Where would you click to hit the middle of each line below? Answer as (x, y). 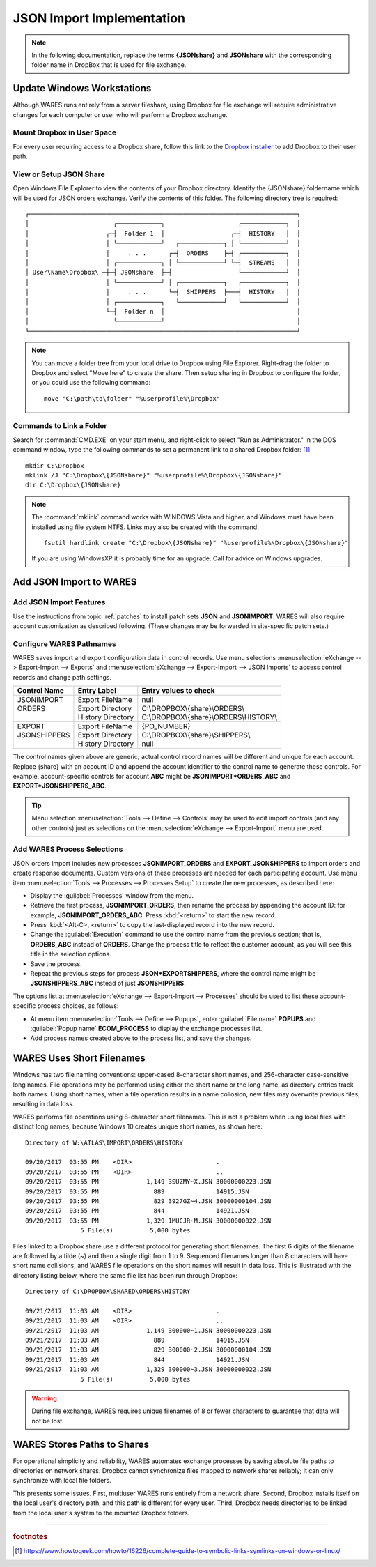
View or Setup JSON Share (59, 174)
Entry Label (97, 691)
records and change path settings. (62, 677)
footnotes (30, 1537)
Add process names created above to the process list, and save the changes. (141, 1038)
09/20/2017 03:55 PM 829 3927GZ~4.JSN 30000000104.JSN (148, 1201)
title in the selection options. (71, 954)
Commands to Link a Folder (60, 426)
